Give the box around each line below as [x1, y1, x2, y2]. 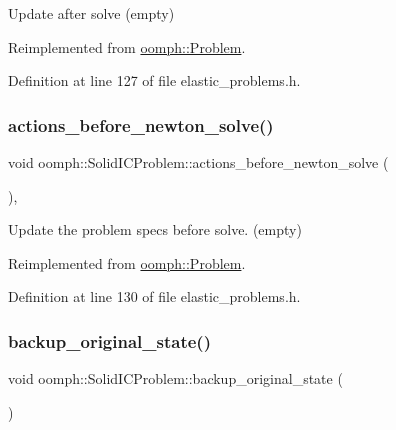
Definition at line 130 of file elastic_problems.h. [8, 286, 301, 307]
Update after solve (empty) [8, 3, 175, 23]
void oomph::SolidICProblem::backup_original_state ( [8, 368, 343, 389]
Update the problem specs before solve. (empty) [8, 219, 302, 240]
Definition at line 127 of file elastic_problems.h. [8, 70, 301, 91]
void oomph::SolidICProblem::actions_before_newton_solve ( [8, 152, 389, 172]
